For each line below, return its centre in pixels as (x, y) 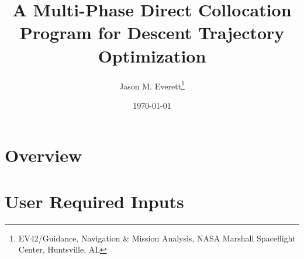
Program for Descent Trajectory (152, 32)
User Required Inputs (94, 201)
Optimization (152, 55)
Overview (44, 155)
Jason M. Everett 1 (152, 85)
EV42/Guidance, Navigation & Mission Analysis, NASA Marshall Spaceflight (157, 238)
